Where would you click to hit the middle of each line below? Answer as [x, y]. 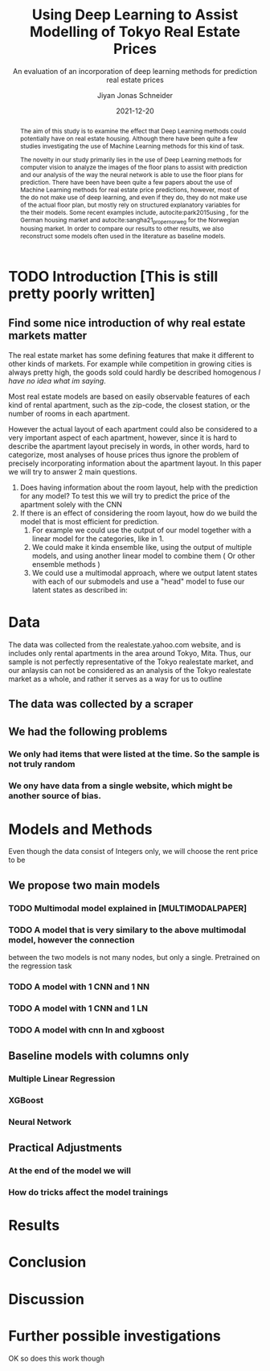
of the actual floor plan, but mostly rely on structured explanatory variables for [130, 205]
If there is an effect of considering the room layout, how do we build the [139, 513]
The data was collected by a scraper [101, 704]
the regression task [40, 966]
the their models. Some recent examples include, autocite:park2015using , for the [134, 212]
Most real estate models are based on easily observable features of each [129, 396]
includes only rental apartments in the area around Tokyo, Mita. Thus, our [130, 653]
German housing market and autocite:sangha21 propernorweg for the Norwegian [129, 220]
